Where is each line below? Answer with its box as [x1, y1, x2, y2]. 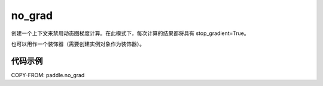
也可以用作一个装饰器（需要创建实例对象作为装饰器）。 [11, 40, 145, 47]
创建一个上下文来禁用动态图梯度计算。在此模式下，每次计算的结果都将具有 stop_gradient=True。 [11, 30, 249, 37]
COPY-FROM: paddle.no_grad [11, 71, 85, 78]
